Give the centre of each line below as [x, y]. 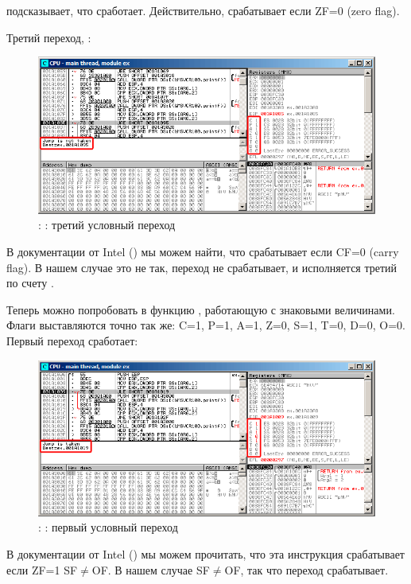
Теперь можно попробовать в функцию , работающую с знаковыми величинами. [201, 309]
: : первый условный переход [108, 527]
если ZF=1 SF [42, 569]
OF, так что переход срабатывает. [306, 569]
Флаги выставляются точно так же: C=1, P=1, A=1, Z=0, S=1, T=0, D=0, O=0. [206, 325]
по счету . [30, 283]
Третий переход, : [49, 37]
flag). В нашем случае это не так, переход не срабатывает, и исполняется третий [202, 267]
